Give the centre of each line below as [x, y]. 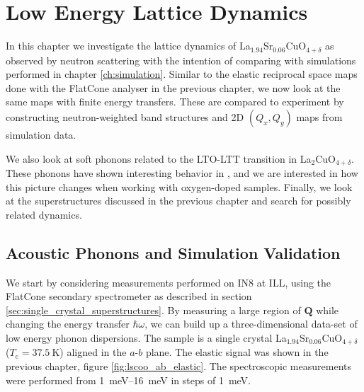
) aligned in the [93, 352]
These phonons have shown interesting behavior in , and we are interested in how [182, 173]
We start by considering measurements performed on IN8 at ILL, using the [169, 282]
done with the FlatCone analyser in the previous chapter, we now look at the [173, 87]
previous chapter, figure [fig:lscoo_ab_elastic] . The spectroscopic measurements [178, 366]
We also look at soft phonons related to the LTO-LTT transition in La [159, 158]
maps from [319, 116]
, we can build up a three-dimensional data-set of [251, 324]
